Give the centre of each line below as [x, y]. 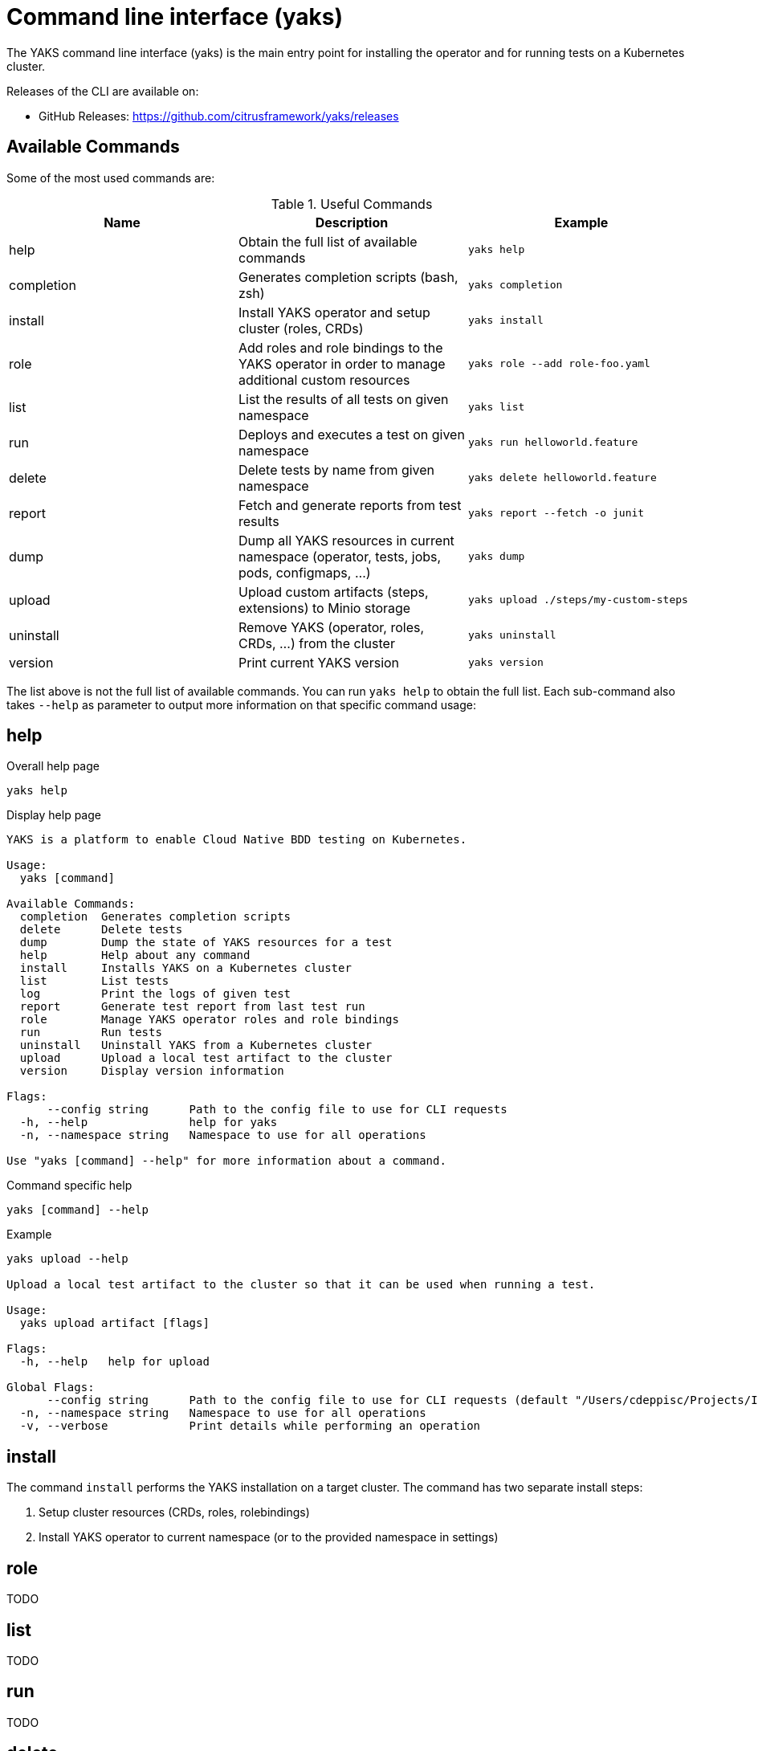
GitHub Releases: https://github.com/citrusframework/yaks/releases [219, 116]
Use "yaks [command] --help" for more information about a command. [226, 1161]
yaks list [496, 407]
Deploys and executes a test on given [351, 434]
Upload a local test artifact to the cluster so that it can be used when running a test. [301, 1285]
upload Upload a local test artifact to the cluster [206, 1058]
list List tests [94, 981]
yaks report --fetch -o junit [556, 513]
